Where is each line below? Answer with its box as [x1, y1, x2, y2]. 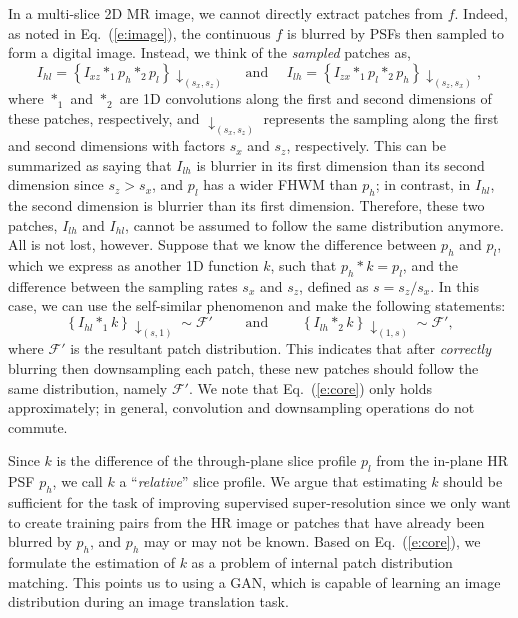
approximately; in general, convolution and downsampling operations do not [8, 397, 475, 418]
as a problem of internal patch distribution [191, 551, 453, 572]
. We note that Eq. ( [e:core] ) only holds [188, 377, 432, 398]
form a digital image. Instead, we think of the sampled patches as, [8, 42, 411, 63]
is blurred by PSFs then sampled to [287, 22, 505, 43]
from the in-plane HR [376, 450, 509, 471]
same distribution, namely [8, 377, 168, 398]
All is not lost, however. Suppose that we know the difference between [8, 234, 437, 255]
